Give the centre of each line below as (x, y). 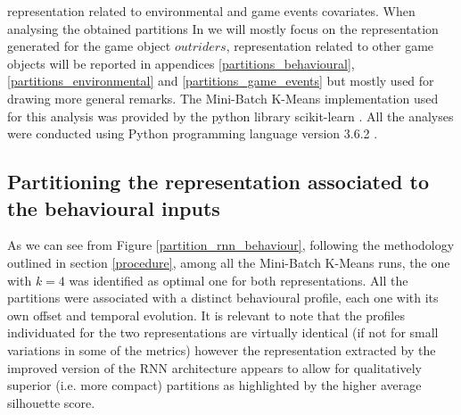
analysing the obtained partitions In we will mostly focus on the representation (223, 28)
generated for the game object (89, 46)
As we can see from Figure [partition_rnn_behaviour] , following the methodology (231, 245)
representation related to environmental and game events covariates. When (211, 11)
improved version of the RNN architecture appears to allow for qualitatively (214, 367)
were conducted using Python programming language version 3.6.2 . (193, 133)
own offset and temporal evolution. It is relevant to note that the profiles (206, 315)
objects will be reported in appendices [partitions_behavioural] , (181, 63)
